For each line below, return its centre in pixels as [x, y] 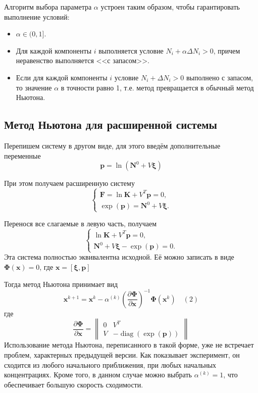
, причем [227, 50]
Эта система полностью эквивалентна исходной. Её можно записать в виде [119, 257]
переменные [22, 155]
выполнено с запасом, [219, 77]
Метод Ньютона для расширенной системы [111, 125]
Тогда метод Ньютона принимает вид [61, 284]
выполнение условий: [37, 16]
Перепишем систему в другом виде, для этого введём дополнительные [112, 145]
